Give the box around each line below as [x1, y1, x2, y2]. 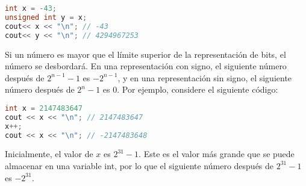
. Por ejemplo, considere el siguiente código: [117, 83, 278, 96]
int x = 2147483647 [5, 104, 83, 113]
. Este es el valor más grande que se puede [139, 147, 295, 160]
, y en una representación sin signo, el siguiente [117, 71, 292, 84]
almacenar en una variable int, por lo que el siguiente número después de [5, 159, 274, 172]
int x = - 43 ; [5, 4, 57, 13]
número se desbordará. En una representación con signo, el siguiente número [5, 60, 287, 72]
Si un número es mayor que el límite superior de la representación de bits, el [5, 48, 286, 60]
